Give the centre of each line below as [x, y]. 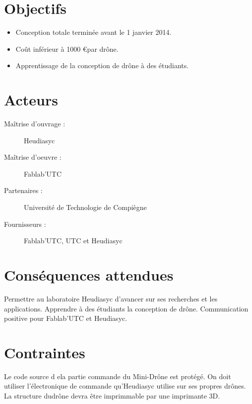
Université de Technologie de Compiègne [85, 207]
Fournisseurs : [25, 224]
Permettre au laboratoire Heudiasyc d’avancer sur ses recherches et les [111, 298]
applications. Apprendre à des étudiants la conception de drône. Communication [126, 308]
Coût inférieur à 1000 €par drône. [67, 49]
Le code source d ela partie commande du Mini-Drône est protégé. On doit [118, 376]
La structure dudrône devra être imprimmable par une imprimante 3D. [112, 396]
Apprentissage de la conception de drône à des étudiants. [102, 65]
